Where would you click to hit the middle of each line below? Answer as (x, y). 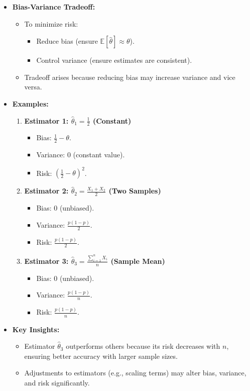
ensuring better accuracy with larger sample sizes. (101, 356)
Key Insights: (36, 329)
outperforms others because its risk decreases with (143, 346)
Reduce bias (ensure (67, 41)
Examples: (30, 103)
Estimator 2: (46, 191)
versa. (33, 87)
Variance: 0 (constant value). (81, 155)
